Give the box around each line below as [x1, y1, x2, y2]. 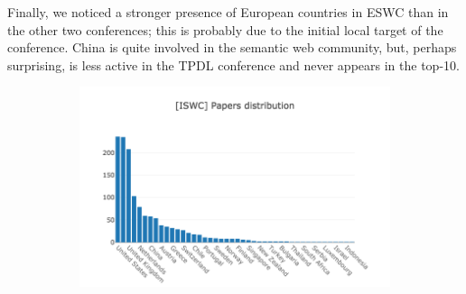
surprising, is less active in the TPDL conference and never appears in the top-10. [7, 55, 460, 74]
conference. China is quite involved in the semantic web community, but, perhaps [7, 38, 457, 57]
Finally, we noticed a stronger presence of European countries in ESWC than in [7, 3, 449, 21]
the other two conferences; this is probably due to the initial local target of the [7, 20, 443, 39]
